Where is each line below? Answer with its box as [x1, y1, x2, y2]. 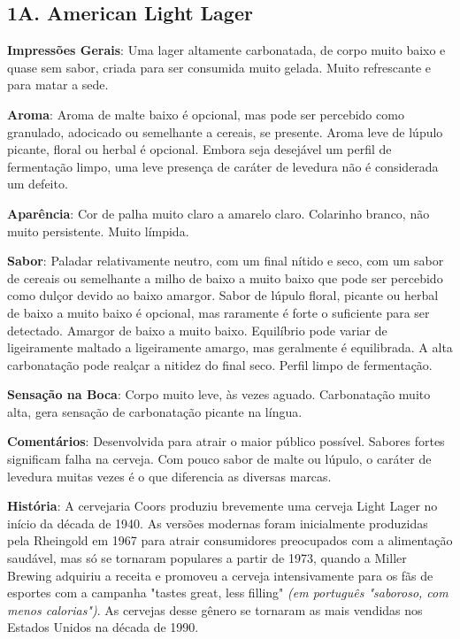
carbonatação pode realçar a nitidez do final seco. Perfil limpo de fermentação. [7, 355, 433, 373]
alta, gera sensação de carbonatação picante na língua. [7, 402, 303, 420]
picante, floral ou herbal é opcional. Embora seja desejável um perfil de [7, 140, 392, 158]
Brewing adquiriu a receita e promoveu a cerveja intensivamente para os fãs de [7, 566, 433, 584]
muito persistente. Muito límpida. [7, 221, 189, 240]
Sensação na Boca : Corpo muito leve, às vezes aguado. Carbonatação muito [7, 385, 431, 404]
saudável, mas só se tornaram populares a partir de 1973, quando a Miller [7, 549, 407, 567]
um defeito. [7, 174, 68, 193]
